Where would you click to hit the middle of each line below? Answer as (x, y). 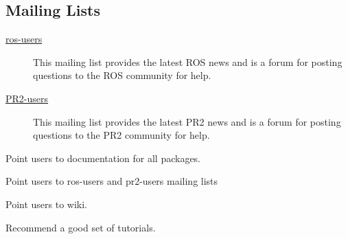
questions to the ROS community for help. (122, 75)
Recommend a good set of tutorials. (81, 227)
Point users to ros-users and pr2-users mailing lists (112, 181)
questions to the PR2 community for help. (121, 135)
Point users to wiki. (46, 204)
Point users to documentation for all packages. (103, 158)
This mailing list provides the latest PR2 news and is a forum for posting (187, 121)
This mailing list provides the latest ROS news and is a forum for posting (188, 61)
